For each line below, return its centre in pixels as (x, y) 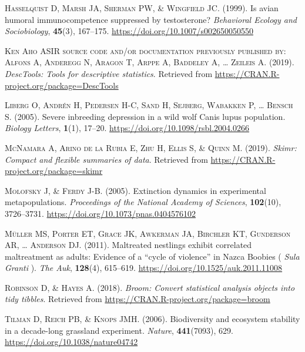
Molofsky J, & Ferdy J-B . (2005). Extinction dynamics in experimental (135, 190)
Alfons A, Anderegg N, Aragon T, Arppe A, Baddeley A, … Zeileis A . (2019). (150, 62)
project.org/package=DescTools (62, 85)
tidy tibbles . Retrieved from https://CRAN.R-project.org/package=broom (138, 299)
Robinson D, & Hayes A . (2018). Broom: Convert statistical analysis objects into (150, 287)
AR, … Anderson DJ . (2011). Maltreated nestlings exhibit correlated (128, 245)
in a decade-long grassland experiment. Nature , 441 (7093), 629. (119, 330)
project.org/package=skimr (54, 171)
